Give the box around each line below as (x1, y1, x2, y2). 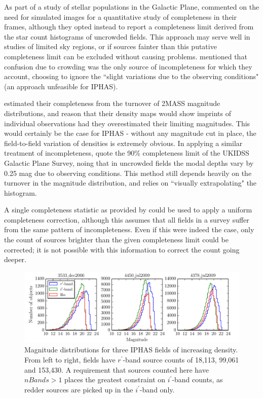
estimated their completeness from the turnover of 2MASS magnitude (4, 98, 220, 108)
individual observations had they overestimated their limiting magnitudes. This (4, 118, 250, 128)
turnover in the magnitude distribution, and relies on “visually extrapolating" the (4, 177, 257, 188)
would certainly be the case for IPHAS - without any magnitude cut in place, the (4, 128, 256, 138)
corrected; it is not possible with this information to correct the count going (4, 244, 240, 255)
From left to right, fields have (24, 354, 116, 365)
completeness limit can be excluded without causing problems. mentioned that (4, 51, 247, 61)
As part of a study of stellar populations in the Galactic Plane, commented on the (4, 2, 259, 12)
